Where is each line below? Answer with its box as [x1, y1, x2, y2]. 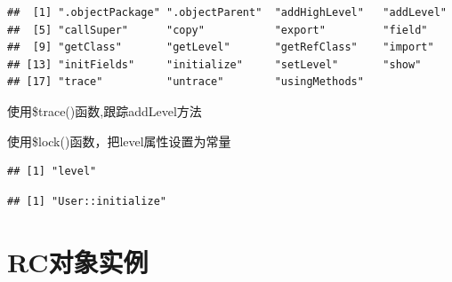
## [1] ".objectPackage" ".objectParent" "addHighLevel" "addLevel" [7, 6, 447, 19]
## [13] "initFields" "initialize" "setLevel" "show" [7, 58, 422, 71]
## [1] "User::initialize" [7, 194, 166, 208]
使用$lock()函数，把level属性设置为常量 [7, 131, 231, 150]
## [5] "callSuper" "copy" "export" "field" [7, 23, 428, 36]
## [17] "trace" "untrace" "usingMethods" [7, 75, 364, 89]
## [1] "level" [7, 165, 97, 178]
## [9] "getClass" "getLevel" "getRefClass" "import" [7, 41, 434, 54]
